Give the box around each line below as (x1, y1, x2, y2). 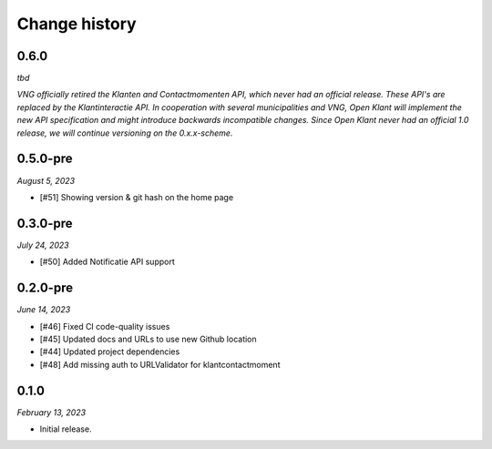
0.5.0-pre (16, 151, 73, 167)
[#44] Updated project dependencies (39, 346, 180, 357)
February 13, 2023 (16, 406, 87, 418)
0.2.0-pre (16, 281, 73, 296)
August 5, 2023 (16, 175, 76, 186)
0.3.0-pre (16, 215, 73, 231)
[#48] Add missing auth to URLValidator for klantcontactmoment (39, 359, 281, 370)
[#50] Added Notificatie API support (39, 256, 175, 268)
